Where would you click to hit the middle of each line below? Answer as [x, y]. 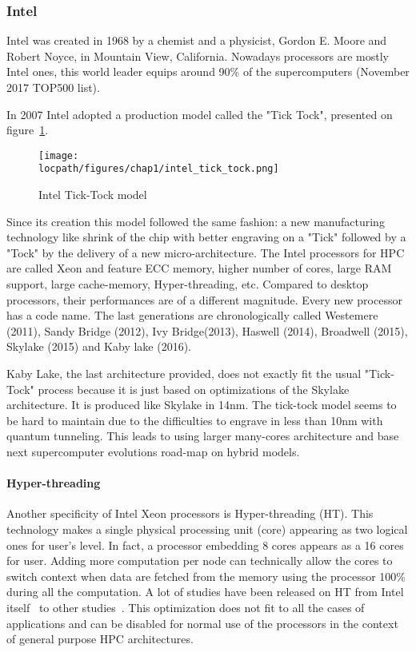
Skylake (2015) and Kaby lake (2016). [99, 346]
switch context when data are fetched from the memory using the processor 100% [206, 576]
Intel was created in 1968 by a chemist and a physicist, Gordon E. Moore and [197, 40]
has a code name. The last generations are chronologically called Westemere [192, 315]
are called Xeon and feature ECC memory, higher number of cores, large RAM [199, 268]
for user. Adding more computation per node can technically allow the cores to [200, 561]
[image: [59, 155]
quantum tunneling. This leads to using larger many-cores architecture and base [203, 436]
